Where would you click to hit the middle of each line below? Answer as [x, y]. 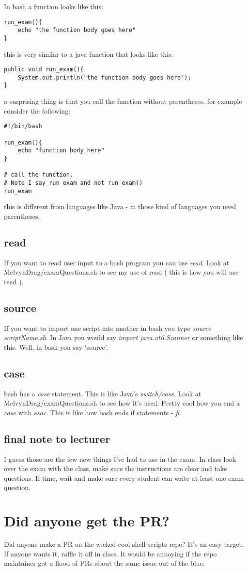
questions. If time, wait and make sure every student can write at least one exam [124, 478]
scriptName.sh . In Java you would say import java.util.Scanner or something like [124, 337]
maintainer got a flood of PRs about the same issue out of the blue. [104, 563]
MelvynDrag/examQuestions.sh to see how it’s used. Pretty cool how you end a [122, 403]
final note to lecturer [57, 438]
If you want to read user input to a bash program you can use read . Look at [117, 262]
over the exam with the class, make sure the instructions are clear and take [116, 468]
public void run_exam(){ [44, 70]
